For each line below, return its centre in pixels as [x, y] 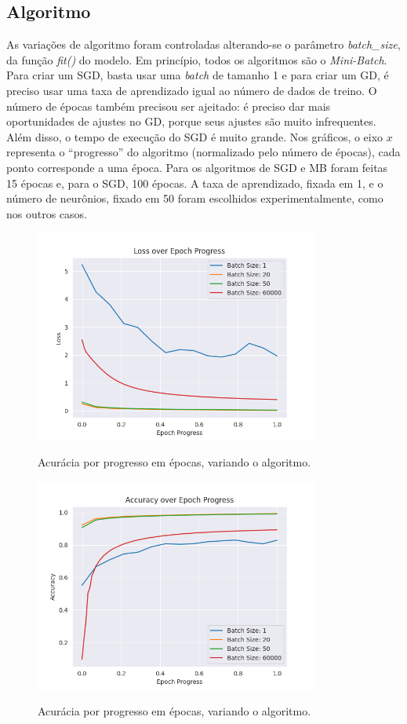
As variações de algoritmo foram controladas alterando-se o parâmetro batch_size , [203, 44]
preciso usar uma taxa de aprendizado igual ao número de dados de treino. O [192, 90]
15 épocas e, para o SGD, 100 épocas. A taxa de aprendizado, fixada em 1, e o [195, 183]
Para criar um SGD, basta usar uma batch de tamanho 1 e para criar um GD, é [198, 75]
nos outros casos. [47, 213]
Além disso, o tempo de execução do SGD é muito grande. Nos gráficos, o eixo [195, 136]
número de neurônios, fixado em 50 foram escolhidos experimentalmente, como [195, 198]
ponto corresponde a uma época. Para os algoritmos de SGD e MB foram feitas [197, 167]
